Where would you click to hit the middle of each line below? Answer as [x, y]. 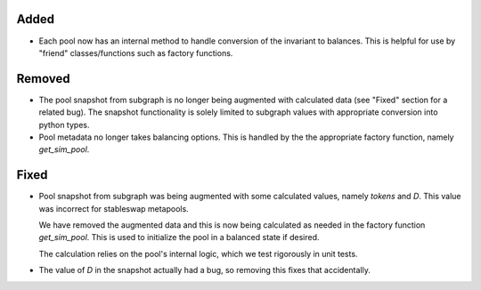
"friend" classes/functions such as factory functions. [136, 52]
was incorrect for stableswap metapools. [114, 208]
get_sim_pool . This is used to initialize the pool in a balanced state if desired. [179, 238]
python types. [64, 125]
